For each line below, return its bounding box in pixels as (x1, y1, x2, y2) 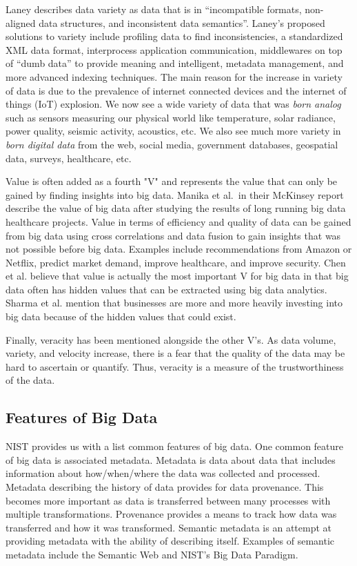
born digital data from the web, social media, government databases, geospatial (6, 137, 338, 151)
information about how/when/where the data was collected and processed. (6, 466, 320, 480)
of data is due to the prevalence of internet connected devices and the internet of (6, 83, 347, 97)
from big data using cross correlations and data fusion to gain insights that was (6, 228, 341, 242)
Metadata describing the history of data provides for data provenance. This (6, 480, 324, 494)
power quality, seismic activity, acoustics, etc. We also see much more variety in (6, 124, 341, 138)
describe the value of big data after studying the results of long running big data (6, 201, 346, 215)
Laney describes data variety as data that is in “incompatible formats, (6, 2, 302, 16)
